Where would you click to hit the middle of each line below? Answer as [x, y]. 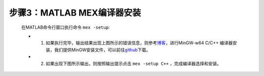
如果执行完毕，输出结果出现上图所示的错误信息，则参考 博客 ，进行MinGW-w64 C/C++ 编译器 [139, 43]
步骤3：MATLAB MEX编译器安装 [75, 13]
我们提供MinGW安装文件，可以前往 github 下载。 [102, 50]
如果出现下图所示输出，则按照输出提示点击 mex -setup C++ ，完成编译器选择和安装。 [133, 63]
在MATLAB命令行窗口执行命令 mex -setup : [66, 27]
